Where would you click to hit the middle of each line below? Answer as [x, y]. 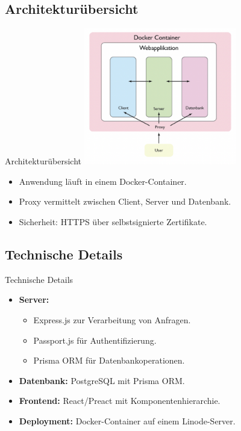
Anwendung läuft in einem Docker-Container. [103, 181]
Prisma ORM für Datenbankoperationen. [109, 360]
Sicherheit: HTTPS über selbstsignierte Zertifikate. [113, 221]
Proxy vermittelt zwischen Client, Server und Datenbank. [125, 201]
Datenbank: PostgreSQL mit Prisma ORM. [102, 380]
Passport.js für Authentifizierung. [95, 340]
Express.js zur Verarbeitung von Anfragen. [112, 319]
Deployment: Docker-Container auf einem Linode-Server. [127, 420]
